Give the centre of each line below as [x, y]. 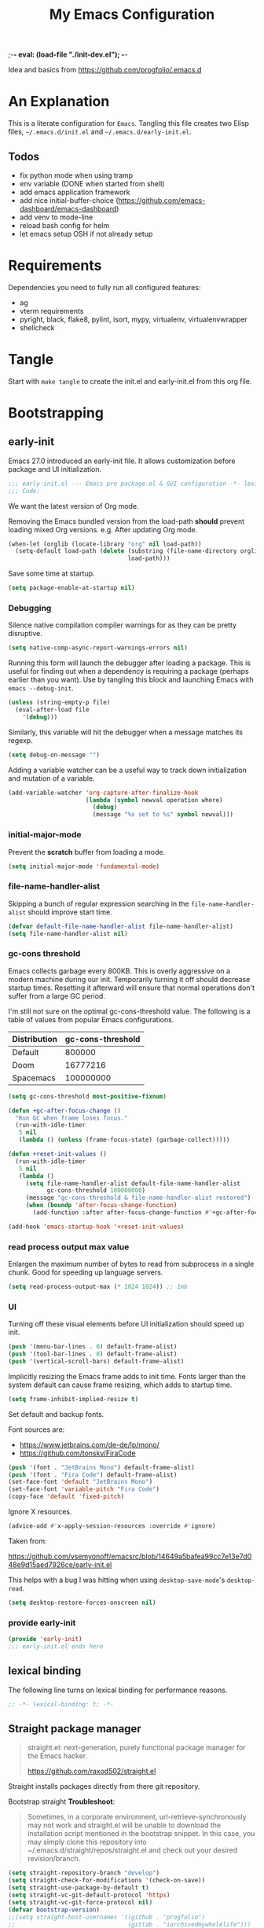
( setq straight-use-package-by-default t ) [79, 1888]
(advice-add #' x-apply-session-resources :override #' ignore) [112, 1526]
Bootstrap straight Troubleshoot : [62, 1801]
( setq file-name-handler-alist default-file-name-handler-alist [133, 1183]
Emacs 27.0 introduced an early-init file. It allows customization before [122, 461]
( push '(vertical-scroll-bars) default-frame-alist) [96, 1361]
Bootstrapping [56, 413]
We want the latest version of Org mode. [73, 506]
